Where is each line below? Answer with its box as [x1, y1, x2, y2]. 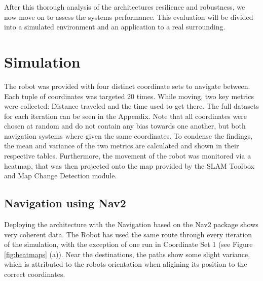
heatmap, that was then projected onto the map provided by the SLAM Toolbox [4, 160, 254, 171]
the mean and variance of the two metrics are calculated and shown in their [4, 140, 239, 151]
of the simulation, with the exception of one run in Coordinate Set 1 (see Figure [4, 239, 253, 249]
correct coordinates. [4, 269, 65, 279]
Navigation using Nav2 [4, 195, 126, 211]
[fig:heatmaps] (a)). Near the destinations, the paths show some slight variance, [4, 248, 250, 259]
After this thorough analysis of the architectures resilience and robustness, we [4, 2, 245, 12]
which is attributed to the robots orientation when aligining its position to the [4, 259, 247, 269]
